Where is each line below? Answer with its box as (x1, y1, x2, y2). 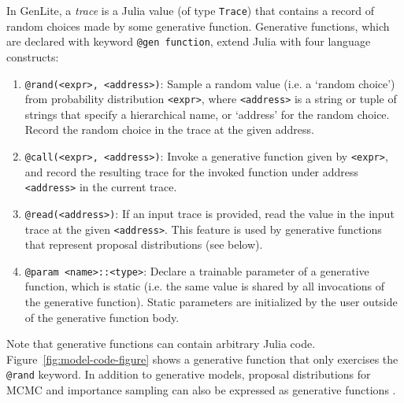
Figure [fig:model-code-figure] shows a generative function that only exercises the (6, 350, 398, 367)
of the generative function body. (24, 309, 180, 325)
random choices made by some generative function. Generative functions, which (6, 17, 390, 34)
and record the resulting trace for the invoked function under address (24, 163, 359, 179)
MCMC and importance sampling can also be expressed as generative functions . (6, 382, 396, 398)
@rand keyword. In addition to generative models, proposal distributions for (6, 366, 371, 383)
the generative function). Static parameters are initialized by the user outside (24, 294, 398, 310)
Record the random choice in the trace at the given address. (24, 121, 314, 138)
